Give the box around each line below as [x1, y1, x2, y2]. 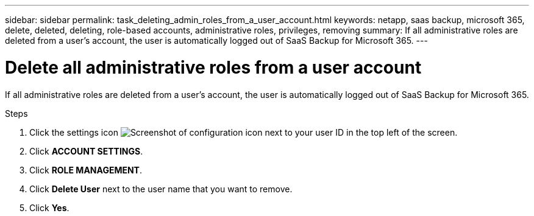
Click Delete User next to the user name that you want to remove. [29, 183, 293, 194]
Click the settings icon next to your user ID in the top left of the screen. [29, 127, 458, 138]
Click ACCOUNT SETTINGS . [29, 145, 143, 156]
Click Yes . [29, 202, 69, 213]
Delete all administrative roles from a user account [5, 57, 422, 78]
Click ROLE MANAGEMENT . [29, 164, 143, 175]
